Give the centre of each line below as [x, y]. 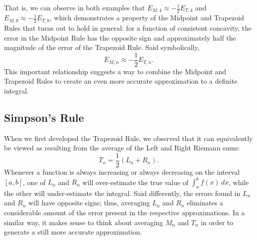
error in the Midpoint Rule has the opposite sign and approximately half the [120, 37]
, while [239, 182]
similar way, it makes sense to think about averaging [84, 222]
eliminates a [205, 203]
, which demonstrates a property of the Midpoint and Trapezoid [147, 18]
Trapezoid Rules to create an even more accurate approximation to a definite [121, 81]
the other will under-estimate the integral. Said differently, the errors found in [122, 193]
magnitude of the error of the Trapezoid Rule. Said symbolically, [102, 47]
